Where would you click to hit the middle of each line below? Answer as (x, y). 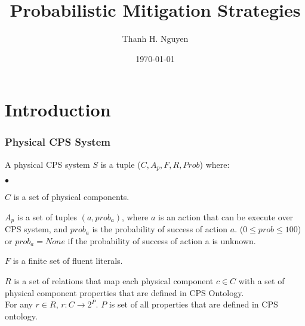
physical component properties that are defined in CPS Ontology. (124, 292)
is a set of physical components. (71, 197)
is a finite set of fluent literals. (68, 261)
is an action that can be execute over (226, 216)
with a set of (261, 281)
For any (19, 304)
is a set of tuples (47, 216)
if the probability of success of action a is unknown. (162, 240)
